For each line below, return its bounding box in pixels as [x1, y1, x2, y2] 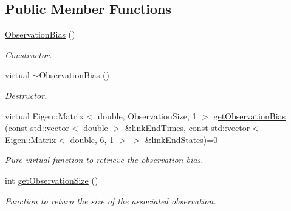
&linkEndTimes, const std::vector [125, 121, 250, 134]
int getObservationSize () [5, 173, 98, 186]
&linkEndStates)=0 [145, 133, 218, 146]
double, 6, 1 [70, 133, 114, 146]
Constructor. [5, 48, 52, 61]
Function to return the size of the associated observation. [5, 194, 216, 207]
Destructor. [5, 89, 47, 101]
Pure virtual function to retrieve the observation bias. [5, 153, 204, 166]
